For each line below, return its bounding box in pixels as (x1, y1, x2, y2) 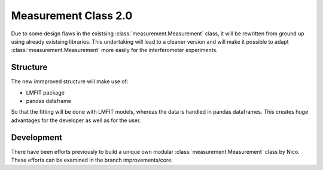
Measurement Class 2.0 (11, 9, 133, 22)
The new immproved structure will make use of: (11, 78, 129, 85)
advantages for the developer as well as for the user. (11, 117, 141, 124)
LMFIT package (26, 89, 65, 96)
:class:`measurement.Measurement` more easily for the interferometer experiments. (11, 47, 218, 54)
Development (11, 132, 63, 142)
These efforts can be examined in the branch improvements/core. (11, 156, 173, 164)
